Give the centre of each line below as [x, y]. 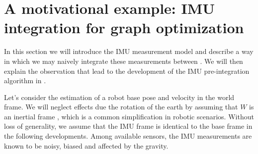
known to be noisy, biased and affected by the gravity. [86, 145]
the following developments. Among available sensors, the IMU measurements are [128, 136]
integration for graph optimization [124, 27]
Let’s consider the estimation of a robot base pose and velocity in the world [119, 97]
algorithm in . [25, 80]
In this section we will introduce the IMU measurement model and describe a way [129, 51]
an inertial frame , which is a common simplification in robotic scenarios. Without [129, 116]
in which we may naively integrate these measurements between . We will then [124, 61]
